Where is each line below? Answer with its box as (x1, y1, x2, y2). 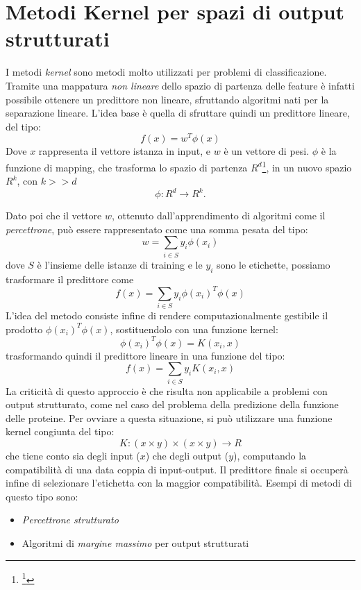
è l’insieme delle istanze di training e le (37, 257, 203, 271)
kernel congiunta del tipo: (6, 424, 115, 439)
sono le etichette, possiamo (217, 257, 330, 271)
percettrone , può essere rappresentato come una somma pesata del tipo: (6, 221, 308, 236)
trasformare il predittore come (6, 271, 134, 286)
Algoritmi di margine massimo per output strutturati (22, 535, 249, 550)
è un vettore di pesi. (224, 144, 310, 158)
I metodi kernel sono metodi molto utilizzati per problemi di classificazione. (6, 65, 327, 79)
